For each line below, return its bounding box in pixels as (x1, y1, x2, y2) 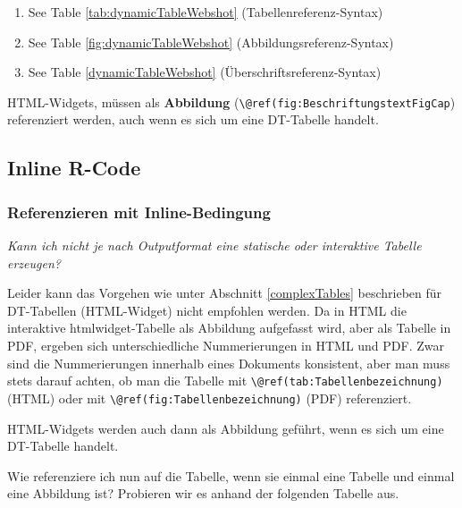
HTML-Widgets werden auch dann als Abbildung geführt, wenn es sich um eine (7, 419, 444, 437)
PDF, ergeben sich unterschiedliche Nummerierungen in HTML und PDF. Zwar (7, 336, 445, 354)
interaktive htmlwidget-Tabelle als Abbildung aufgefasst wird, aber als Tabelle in (7, 318, 451, 337)
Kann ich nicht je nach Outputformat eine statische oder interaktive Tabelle (7, 236, 422, 255)
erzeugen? (7, 253, 61, 272)
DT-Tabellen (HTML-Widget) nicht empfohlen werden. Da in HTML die (7, 301, 407, 319)
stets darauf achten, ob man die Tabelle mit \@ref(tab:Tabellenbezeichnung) (7, 371, 443, 390)
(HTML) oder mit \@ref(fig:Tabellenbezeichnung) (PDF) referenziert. (7, 388, 412, 407)
